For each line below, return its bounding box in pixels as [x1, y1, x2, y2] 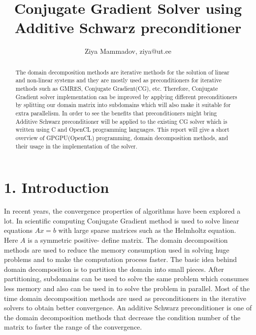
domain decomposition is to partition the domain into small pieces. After [4, 263, 224, 274]
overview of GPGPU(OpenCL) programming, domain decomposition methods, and [15, 133, 228, 142]
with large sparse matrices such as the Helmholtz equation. [58, 225, 236, 235]
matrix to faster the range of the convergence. [4, 322, 142, 332]
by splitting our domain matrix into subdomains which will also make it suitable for [15, 101, 231, 109]
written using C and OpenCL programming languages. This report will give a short [15, 125, 229, 134]
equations [4, 225, 33, 235]
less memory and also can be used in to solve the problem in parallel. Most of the [4, 283, 250, 293]
